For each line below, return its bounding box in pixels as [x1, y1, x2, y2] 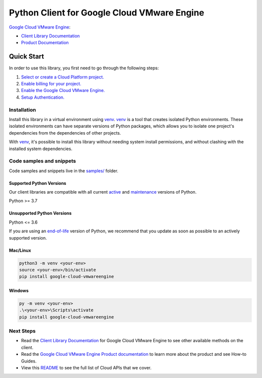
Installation [9, 106, 36, 113]
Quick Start [9, 52, 44, 60]
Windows [9, 287, 29, 293]
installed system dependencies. [9, 146, 73, 151]
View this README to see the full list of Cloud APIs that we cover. [21, 365, 152, 371]
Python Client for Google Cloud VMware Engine [9, 7, 205, 18]
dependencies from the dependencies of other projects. [9, 130, 121, 136]
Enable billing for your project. [21, 81, 82, 87]
